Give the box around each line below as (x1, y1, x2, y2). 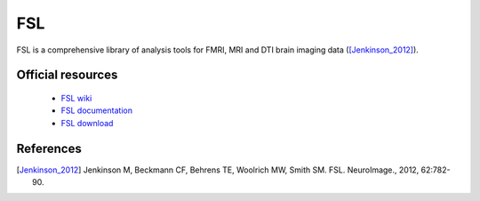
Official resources (16, 68, 118, 83)
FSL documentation (60, 105, 133, 116)
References (16, 141, 82, 156)
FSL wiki (60, 92, 92, 103)
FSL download (60, 117, 114, 128)
